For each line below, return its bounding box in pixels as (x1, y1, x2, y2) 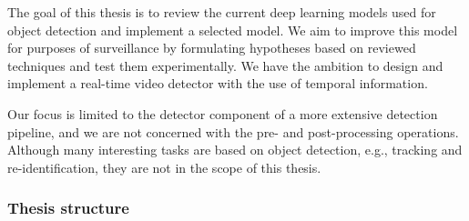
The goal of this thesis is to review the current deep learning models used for (7, 3, 436, 21)
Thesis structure (7, 196, 129, 219)
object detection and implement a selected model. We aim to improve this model (7, 20, 458, 39)
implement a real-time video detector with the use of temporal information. (7, 74, 428, 93)
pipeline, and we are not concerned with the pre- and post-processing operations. (7, 122, 459, 141)
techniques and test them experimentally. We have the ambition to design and (7, 55, 444, 75)
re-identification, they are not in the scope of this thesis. (7, 157, 321, 176)
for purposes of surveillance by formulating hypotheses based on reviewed (7, 38, 416, 57)
